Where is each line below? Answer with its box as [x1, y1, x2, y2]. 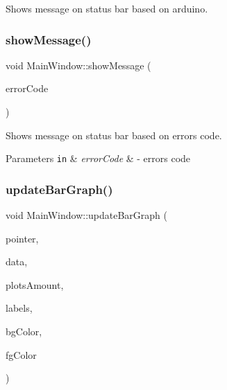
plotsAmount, [6, 277, 64, 292]
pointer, [6, 231, 39, 245]
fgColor [6, 347, 37, 362]
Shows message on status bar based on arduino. [6, 1, 208, 15]
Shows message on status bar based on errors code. [6, 127, 222, 142]
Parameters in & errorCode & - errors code [6, 151, 191, 166]
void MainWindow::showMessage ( [6, 57, 151, 72]
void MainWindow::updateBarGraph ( [6, 208, 168, 222]
